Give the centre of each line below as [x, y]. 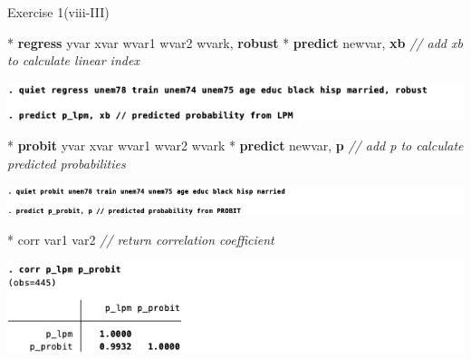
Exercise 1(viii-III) [58, 12]
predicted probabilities [67, 163]
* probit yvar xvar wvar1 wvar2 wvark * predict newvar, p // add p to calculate [235, 146]
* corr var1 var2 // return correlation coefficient [141, 240]
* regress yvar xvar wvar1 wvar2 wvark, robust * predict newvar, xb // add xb [235, 42]
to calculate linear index [73, 60]
